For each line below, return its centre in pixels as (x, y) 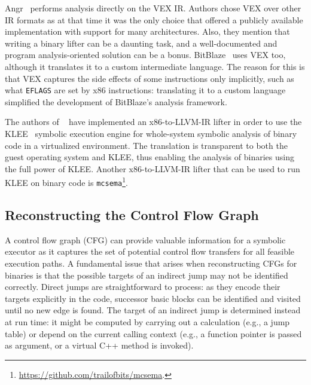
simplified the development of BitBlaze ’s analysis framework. (116, 101)
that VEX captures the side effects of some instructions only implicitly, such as (150, 78)
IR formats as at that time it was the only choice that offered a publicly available (154, 19)
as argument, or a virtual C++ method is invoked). (99, 345)
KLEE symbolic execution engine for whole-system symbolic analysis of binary (151, 133)
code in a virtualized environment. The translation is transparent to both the (146, 145)
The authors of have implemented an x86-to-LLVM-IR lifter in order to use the (153, 122)
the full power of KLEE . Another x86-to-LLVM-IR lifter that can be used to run (153, 168)
